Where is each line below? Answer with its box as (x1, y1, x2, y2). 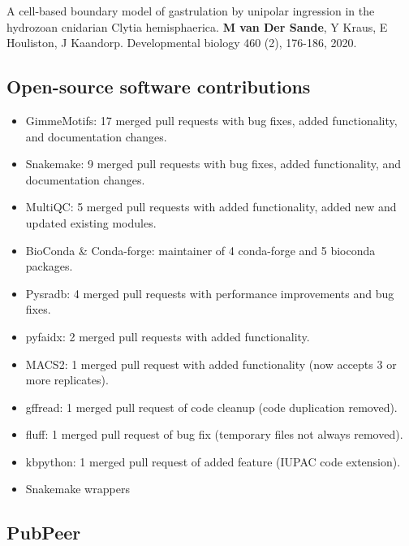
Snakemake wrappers (25, 480, 130, 497)
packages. (25, 258, 73, 275)
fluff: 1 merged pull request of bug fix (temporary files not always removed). (25, 426, 403, 443)
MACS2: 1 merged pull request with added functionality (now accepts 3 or (25, 355, 397, 372)
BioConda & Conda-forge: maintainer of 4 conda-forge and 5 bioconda (25, 241, 376, 258)
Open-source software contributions (6, 74, 311, 99)
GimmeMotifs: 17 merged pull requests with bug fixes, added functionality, (25, 111, 398, 128)
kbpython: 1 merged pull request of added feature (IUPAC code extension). (25, 453, 401, 470)
